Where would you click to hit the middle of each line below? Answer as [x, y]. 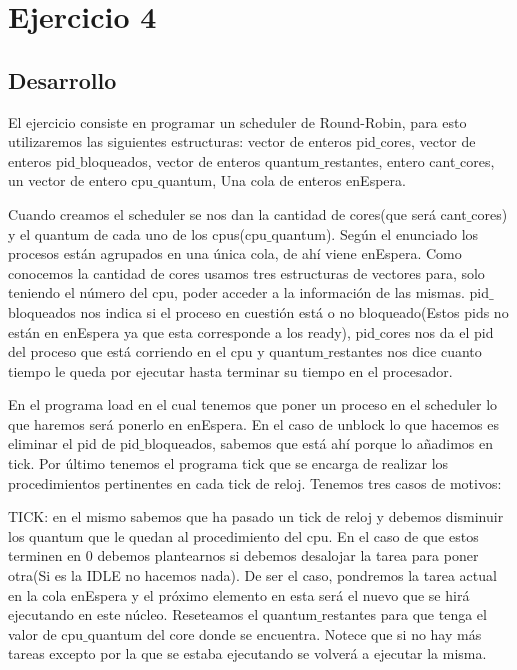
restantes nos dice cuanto [405, 351]
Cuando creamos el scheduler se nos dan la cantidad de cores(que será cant [237, 213]
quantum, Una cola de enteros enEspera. [281, 180]
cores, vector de [428, 141]
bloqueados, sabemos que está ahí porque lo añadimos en [319, 443]
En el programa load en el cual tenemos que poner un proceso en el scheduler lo [253, 404]
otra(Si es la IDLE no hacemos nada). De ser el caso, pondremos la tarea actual [252, 575]
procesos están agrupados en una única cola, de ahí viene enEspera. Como [235, 253]
